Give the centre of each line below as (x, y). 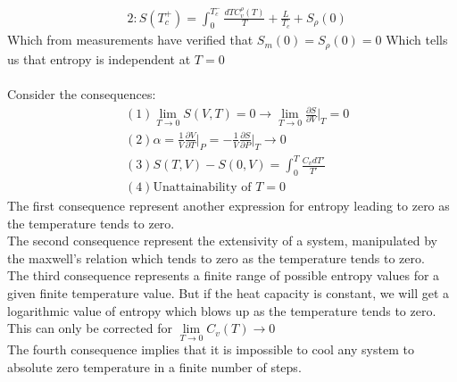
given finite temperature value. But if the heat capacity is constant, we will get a (228, 293)
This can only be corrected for (90, 328)
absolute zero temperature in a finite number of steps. (154, 367)
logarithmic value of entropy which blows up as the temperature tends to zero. (222, 310)
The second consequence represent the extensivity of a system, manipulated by (222, 241)
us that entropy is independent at (99, 58)
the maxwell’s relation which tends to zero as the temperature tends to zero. (216, 257)
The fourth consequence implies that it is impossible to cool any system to (211, 349)
